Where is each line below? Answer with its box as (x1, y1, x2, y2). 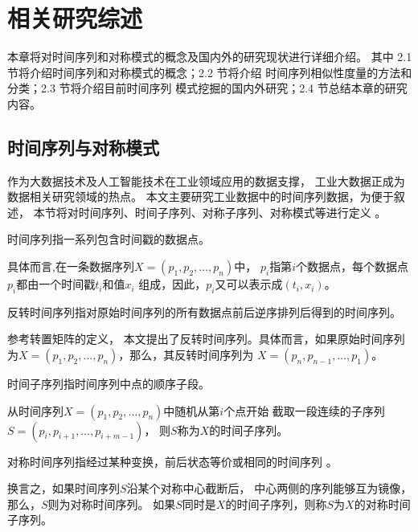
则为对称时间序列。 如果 (47, 495, 176, 512)
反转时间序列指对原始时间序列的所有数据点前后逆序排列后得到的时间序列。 (7, 303, 401, 320)
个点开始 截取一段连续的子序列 (223, 402, 385, 419)
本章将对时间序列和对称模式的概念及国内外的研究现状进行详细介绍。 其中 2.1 (7, 48, 412, 65)
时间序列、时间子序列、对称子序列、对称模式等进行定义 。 (78, 203, 387, 220)
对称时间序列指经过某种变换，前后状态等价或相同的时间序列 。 (7, 452, 338, 469)
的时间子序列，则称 (225, 495, 327, 512)
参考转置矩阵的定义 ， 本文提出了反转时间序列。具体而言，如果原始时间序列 (7, 330, 405, 347)
